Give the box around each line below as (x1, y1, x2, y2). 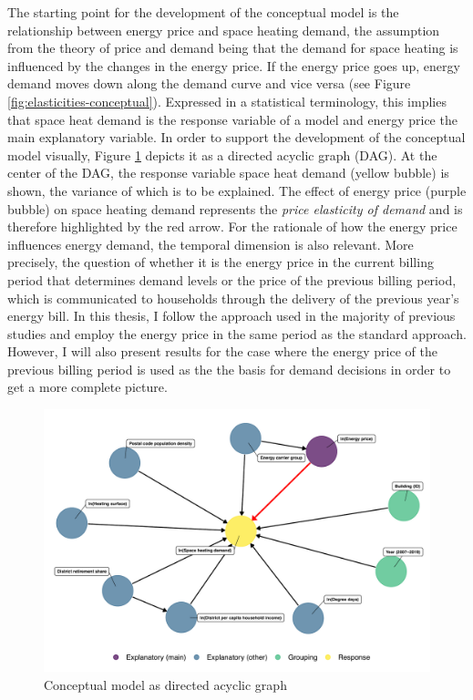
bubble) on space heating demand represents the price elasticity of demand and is (7, 199, 463, 218)
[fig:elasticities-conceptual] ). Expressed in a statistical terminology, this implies (7, 91, 447, 110)
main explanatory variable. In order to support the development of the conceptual (7, 128, 466, 147)
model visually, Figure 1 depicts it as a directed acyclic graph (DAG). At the (7, 145, 437, 164)
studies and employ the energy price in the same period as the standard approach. (7, 324, 467, 343)
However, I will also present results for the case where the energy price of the (7, 342, 437, 361)
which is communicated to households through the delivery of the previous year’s (7, 288, 459, 307)
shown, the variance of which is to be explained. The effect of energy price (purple (7, 180, 467, 200)
